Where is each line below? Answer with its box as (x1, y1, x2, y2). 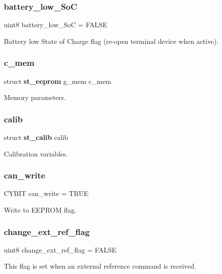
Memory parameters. (4, 92, 66, 102)
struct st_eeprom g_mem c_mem (4, 76, 111, 86)
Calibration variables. (4, 148, 68, 158)
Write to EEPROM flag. (4, 205, 77, 215)
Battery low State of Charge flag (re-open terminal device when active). (4, 36, 219, 46)
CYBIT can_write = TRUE (4, 188, 89, 198)
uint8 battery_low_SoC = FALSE (4, 20, 107, 30)
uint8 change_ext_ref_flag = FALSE (4, 244, 117, 254)
